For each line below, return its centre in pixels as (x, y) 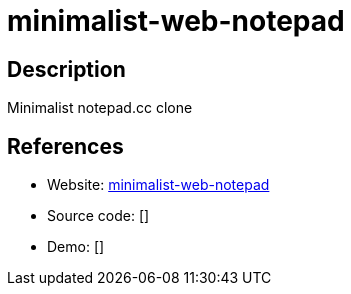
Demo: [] (76, 247)
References (65, 146)
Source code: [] (98, 216)
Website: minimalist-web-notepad (158, 185)
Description (66, 69)
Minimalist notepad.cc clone (100, 108)
